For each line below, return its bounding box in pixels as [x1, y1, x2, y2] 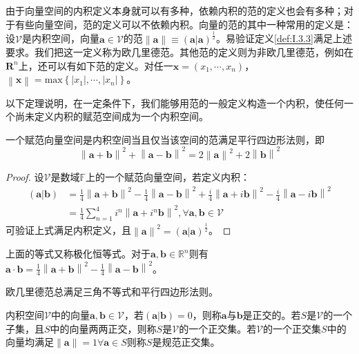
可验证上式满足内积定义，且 [6, 223, 131, 237]
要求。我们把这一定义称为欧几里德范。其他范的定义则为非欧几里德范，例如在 [6, 45, 353, 59]
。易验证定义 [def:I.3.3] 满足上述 [216, 31, 352, 46]
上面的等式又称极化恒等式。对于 [6, 246, 151, 261]
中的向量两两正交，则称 [50, 321, 157, 335]
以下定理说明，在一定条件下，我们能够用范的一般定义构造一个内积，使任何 [6, 95, 344, 110]
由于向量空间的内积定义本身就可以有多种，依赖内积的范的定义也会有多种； [6, 3, 344, 17]
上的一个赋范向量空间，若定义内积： [86, 170, 251, 184]
